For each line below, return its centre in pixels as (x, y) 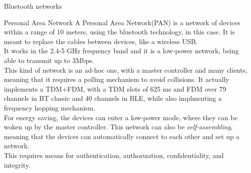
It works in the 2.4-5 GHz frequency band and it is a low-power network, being (121, 51)
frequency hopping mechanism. (50, 107)
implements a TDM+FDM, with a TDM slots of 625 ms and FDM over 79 (115, 88)
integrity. (17, 165)
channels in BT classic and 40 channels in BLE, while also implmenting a (113, 98)
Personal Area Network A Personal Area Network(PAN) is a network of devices (122, 22)
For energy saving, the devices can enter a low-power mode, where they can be (121, 117)
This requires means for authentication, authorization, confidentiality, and (114, 155)
